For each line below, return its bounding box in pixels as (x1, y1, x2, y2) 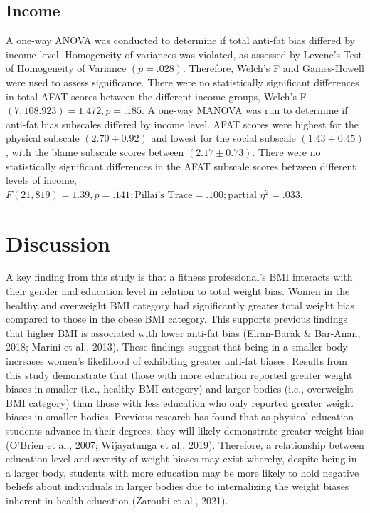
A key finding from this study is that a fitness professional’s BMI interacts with (6, 269, 353, 284)
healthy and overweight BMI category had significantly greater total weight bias (6, 297, 355, 312)
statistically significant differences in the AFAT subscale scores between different (6, 158, 356, 173)
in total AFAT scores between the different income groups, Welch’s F (6, 88, 307, 103)
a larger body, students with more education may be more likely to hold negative (6, 465, 359, 480)
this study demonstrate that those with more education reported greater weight (6, 367, 353, 382)
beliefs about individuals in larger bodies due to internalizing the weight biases (6, 479, 349, 494)
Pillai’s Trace (134, 190, 193, 200)
